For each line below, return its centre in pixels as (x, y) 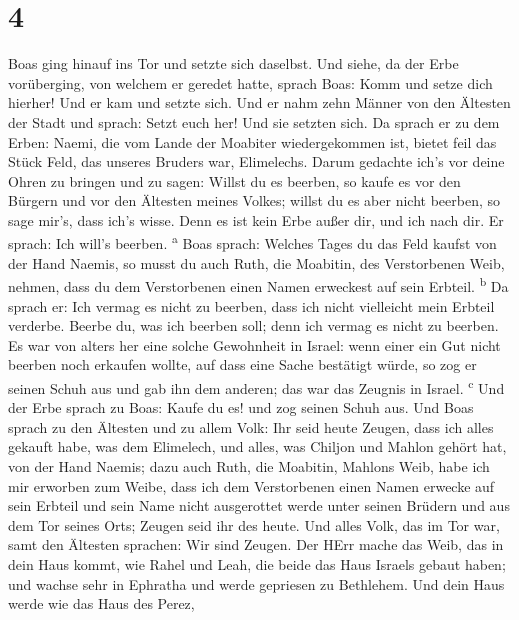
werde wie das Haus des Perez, (101, 603)
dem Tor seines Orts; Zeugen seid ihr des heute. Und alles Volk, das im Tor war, (254, 524)
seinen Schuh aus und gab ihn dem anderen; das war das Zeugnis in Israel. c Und (256, 386)
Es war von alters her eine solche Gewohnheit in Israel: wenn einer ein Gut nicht (254, 344)
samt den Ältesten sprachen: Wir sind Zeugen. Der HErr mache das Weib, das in (256, 544)
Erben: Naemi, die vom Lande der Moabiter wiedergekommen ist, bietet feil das (252, 141)
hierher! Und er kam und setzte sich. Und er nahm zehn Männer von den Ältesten (259, 102)
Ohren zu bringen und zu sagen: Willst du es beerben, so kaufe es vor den (234, 180)
